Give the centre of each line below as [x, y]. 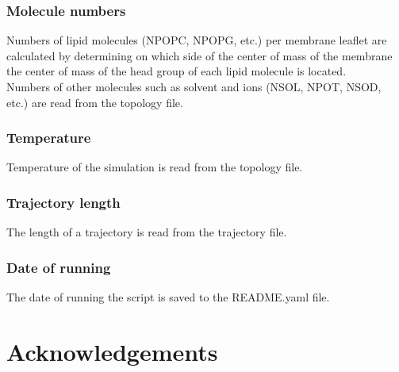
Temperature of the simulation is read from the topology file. [155, 167]
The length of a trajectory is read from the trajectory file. [147, 232]
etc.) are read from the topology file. [95, 102]
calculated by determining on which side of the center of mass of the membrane [199, 55]
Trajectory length [63, 202]
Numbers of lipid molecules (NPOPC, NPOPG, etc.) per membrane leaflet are [197, 40]
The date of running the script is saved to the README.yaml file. [168, 297]
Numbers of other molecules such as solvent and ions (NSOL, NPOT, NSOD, [194, 86]
